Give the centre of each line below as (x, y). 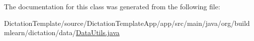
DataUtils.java (98, 32)
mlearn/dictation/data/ (40, 32)
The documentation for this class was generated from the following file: (112, 6)
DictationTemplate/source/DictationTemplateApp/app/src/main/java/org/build (127, 23)
